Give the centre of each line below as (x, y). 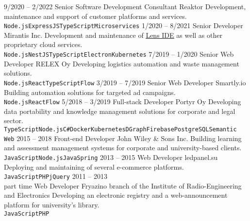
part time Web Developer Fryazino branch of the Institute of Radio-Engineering (123, 185)
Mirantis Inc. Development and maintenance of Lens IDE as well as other (113, 35)
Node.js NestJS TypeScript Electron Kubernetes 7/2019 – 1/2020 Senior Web (119, 54)
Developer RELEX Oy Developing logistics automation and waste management (122, 63)
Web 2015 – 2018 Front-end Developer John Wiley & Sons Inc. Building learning (123, 138)
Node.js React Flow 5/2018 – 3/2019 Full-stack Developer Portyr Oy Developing (123, 102)
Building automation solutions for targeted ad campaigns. (90, 92)
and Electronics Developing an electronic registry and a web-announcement (116, 195)
